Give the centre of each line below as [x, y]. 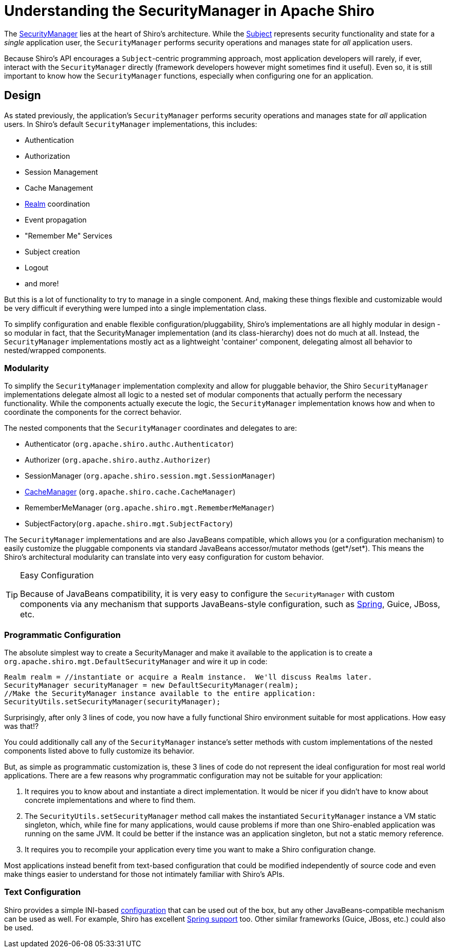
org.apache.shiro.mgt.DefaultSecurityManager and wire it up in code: [136, 662]
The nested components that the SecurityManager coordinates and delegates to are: [151, 428]
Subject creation [52, 251]
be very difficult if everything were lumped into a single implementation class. [135, 308]
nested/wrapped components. [55, 350]
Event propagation [56, 219]
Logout [37, 267]
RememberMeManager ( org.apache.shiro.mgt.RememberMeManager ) [149, 508]
